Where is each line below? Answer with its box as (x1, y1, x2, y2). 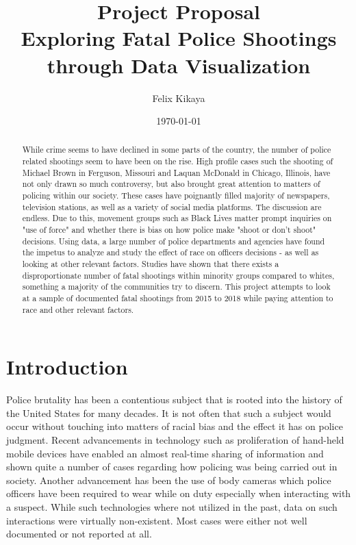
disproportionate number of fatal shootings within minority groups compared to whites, (22, 269, 335, 281)
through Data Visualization (47, 51, 311, 79)
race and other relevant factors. (22, 303, 134, 315)
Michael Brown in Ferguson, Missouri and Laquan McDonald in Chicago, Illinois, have (22, 166, 331, 178)
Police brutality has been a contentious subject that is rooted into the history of (6, 392, 342, 407)
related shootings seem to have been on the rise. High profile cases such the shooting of (22, 155, 333, 167)
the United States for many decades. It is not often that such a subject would (6, 405, 331, 420)
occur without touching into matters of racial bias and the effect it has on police (6, 419, 343, 433)
